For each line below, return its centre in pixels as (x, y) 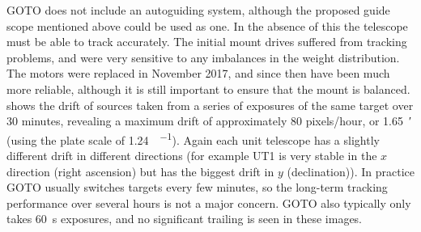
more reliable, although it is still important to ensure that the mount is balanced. (208, 89)
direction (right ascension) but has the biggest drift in (140, 171)
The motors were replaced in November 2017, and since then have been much (198, 73)
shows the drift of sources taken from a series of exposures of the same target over (210, 105)
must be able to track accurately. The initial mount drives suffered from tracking (207, 42)
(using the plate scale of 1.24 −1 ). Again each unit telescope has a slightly (193, 138)
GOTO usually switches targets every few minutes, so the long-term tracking (197, 187)
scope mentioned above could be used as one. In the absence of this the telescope (207, 25)
